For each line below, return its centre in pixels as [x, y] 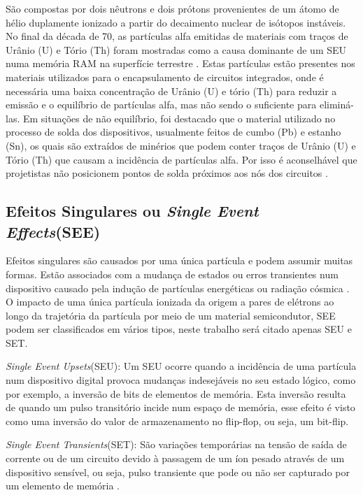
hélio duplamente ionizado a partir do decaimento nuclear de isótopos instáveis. [176, 22]
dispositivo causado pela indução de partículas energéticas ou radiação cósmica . [178, 288]
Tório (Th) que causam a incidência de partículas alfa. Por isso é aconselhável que [181, 159]
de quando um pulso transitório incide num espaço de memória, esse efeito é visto [180, 407]
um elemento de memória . [63, 486]
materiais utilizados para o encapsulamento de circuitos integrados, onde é [165, 77]
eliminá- [336, 105]
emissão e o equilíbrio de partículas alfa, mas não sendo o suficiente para [161, 105]
